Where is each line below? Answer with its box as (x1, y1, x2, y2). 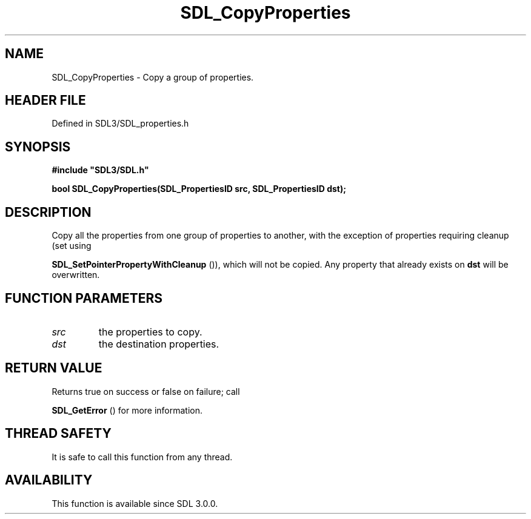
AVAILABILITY (5, 472, 93, 488)
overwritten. (52, 269, 100, 280)
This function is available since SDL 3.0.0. (52, 498, 218, 509)
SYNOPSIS (5, 139, 71, 154)
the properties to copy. (98, 325, 202, 338)
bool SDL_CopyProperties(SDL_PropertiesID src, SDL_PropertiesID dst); (52, 183, 347, 194)
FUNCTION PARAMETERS (5, 290, 162, 306)
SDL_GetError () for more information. (52, 405, 203, 415)
